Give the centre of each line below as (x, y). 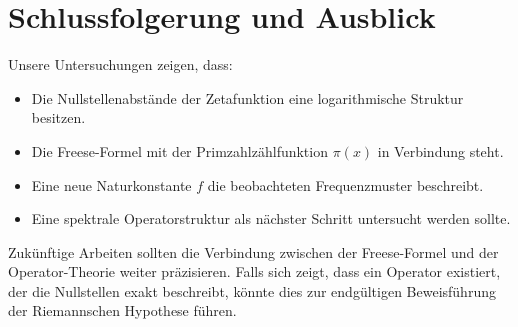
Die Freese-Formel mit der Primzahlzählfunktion (179, 150)
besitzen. (58, 117)
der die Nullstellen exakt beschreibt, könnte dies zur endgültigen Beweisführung (252, 290)
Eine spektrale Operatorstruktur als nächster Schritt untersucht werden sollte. (271, 218)
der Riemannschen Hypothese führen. (122, 310)
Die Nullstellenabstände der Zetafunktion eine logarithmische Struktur (247, 97)
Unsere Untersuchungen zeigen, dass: (120, 64)
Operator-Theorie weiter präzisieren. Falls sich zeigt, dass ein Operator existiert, (254, 271)
